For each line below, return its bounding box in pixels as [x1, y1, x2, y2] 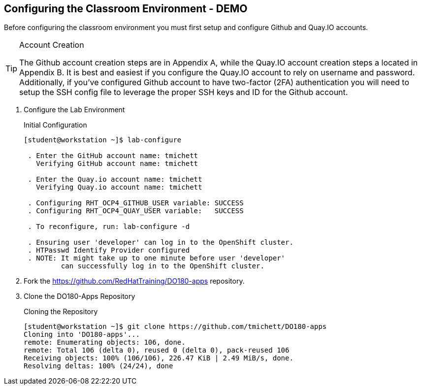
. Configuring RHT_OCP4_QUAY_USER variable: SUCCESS [28, 207, 244, 215]
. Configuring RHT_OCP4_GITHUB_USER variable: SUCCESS [28, 199, 244, 207]
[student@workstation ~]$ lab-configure [24, 136, 182, 144]
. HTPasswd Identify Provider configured [28, 246, 190, 255]
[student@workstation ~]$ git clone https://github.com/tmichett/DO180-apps [24, 323, 327, 331]
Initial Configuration [24, 121, 87, 130]
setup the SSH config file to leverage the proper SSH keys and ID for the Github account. [19, 87, 348, 97]
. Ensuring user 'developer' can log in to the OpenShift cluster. [28, 238, 293, 247]
